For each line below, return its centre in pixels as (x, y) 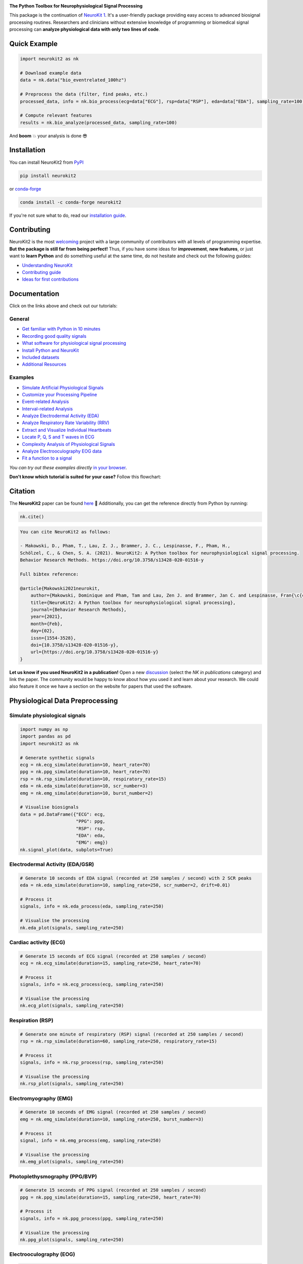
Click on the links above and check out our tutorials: (63, 306)
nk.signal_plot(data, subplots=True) (67, 850)
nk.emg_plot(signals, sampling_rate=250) (72, 1162)
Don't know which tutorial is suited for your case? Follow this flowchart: (85, 477)
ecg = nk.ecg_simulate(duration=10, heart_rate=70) (85, 764)
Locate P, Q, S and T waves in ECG (58, 437)
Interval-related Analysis (47, 409)
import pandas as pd (45, 736)
